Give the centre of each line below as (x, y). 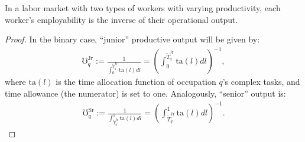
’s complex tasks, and (261, 82)
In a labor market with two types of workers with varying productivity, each (143, 8)
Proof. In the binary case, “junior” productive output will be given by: (132, 39)
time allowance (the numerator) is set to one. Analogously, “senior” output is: (145, 93)
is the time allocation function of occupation (136, 82)
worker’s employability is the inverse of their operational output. (121, 19)
